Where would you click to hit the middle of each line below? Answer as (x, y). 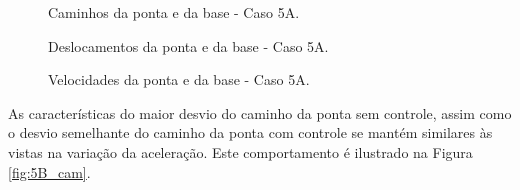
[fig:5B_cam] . (49, 171)
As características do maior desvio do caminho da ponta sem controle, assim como (260, 112)
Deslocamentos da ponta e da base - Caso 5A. (188, 45)
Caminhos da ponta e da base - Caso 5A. (174, 12)
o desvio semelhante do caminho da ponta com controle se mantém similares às (250, 132)
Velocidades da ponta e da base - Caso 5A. (179, 79)
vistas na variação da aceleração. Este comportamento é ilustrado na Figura (240, 151)
